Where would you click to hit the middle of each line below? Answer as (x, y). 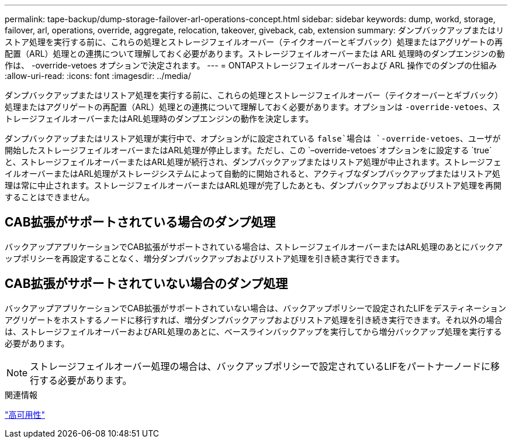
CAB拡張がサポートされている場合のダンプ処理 (140, 222)
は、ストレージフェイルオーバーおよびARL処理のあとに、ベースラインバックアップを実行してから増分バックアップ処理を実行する (253, 331)
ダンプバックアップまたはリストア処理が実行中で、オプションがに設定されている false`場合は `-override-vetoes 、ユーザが (253, 138)
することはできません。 (50, 197)
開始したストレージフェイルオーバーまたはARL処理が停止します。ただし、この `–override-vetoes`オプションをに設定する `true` (248, 150)
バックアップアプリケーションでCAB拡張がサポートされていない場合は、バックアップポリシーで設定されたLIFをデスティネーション (256, 308)
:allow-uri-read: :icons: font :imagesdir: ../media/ (98, 76)
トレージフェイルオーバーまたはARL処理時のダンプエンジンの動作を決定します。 (159, 119)
